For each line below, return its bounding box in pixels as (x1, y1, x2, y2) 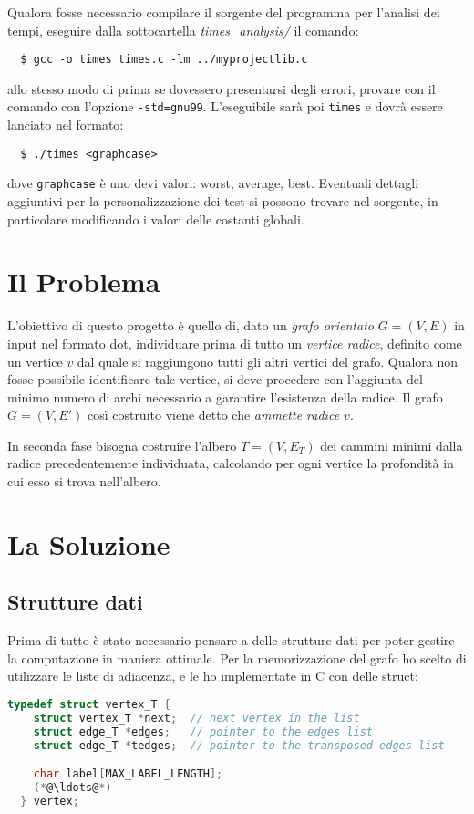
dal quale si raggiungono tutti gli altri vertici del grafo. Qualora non (77, 351, 459, 370)
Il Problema (7, 263, 160, 300)
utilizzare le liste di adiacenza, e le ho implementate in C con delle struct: (7, 666, 418, 685)
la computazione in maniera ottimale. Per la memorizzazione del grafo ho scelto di (7, 648, 467, 667)
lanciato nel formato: (7, 115, 124, 134)
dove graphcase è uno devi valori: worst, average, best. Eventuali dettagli (7, 173, 419, 193)
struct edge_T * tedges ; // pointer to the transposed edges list (33, 738, 445, 752)
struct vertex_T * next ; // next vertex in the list (33, 711, 360, 725)
